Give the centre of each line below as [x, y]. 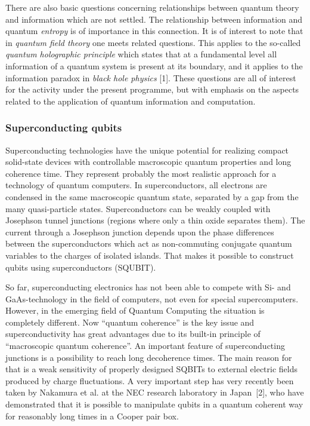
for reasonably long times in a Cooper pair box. [92, 416]
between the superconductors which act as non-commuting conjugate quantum [149, 243]
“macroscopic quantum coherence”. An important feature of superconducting [145, 346]
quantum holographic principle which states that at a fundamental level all [141, 54]
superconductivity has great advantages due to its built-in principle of [133, 334]
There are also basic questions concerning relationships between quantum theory [152, 7]
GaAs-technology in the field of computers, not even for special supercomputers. [152, 298]
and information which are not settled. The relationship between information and [154, 19]
